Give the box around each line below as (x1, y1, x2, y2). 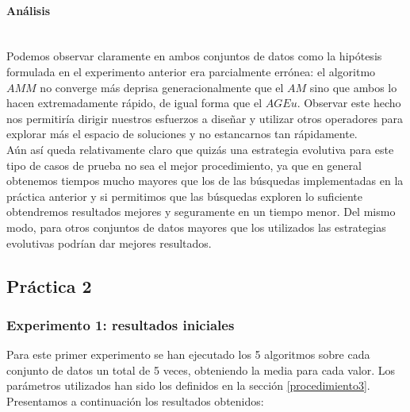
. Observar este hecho (297, 94, 401, 111)
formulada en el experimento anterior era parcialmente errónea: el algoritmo (6, 63, 376, 79)
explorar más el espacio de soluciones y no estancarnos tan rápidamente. (6, 125, 358, 142)
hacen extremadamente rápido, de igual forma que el (6, 94, 262, 111)
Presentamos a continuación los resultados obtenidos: (6, 392, 264, 409)
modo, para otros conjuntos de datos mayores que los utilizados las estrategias (6, 218, 386, 235)
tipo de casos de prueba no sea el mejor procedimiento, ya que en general (6, 156, 362, 173)
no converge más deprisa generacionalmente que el (40, 79, 284, 95)
